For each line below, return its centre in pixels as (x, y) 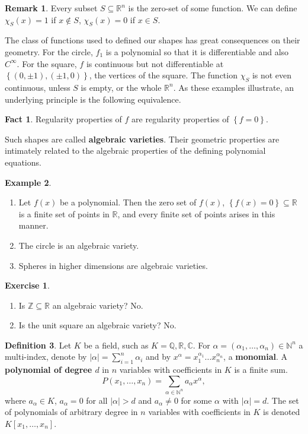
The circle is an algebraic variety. (79, 245)
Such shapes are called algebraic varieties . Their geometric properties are (142, 139)
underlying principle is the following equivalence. (93, 99)
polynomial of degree (49, 370)
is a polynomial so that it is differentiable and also (197, 51)
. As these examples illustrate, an (234, 87)
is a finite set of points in (64, 213)
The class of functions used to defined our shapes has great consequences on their (153, 40)
